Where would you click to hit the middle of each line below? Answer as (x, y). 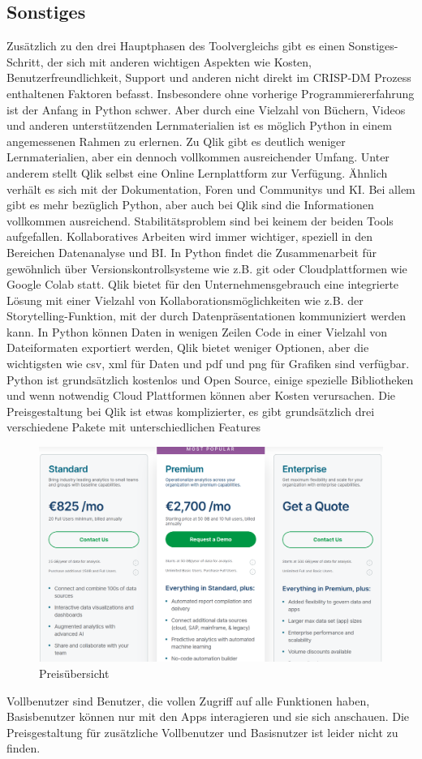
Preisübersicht (74, 673)
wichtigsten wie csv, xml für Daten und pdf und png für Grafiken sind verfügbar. (208, 364)
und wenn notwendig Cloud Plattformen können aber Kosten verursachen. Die (201, 395)
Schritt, (25, 61)
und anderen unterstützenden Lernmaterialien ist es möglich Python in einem (199, 125)
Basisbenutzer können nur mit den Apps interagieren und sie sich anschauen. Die (208, 716)
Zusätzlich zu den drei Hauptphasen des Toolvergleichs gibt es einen (176, 46)
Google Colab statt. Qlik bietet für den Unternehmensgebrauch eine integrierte (203, 284)
